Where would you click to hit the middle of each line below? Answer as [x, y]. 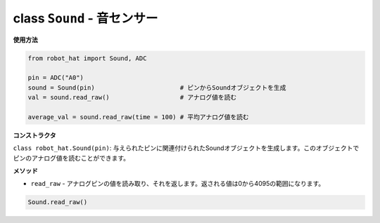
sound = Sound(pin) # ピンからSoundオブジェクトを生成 [157, 87]
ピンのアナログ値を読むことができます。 [71, 158]
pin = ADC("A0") [56, 78]
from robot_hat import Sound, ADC [87, 58]
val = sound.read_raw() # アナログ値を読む [132, 97]
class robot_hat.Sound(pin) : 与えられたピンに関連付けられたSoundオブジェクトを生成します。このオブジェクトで [186, 148]
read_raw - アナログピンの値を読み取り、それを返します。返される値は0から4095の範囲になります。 [178, 184]
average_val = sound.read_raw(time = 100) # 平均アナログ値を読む [138, 117]
